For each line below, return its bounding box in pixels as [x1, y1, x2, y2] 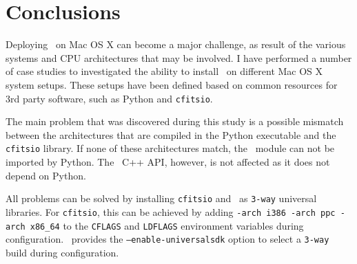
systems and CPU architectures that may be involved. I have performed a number [6, 50, 352, 65]
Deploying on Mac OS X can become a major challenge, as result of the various [6, 37, 346, 52]
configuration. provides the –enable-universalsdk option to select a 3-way [6, 232, 329, 246]
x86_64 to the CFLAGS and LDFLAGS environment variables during [30, 218, 304, 232]
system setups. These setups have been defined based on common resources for [6, 77, 338, 91]
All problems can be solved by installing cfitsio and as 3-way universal [6, 191, 317, 206]
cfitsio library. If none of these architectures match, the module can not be [6, 141, 335, 155]
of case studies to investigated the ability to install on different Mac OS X [6, 64, 323, 78]
